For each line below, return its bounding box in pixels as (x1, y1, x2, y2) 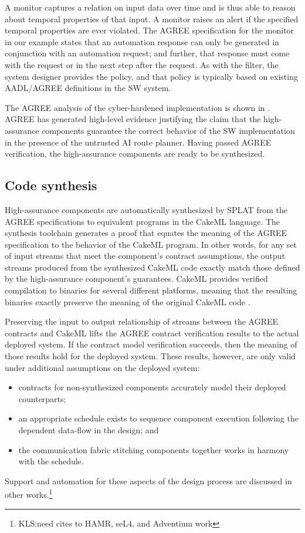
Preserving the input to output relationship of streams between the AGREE (5, 315, 279, 328)
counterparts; (18, 392, 66, 404)
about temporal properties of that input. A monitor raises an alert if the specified (5, 12, 299, 25)
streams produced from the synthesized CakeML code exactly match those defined (5, 261, 300, 273)
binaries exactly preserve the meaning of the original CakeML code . (5, 295, 250, 308)
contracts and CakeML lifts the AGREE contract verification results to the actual (5, 326, 299, 339)
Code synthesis (5, 176, 97, 194)
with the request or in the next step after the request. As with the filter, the (5, 58, 279, 70)
